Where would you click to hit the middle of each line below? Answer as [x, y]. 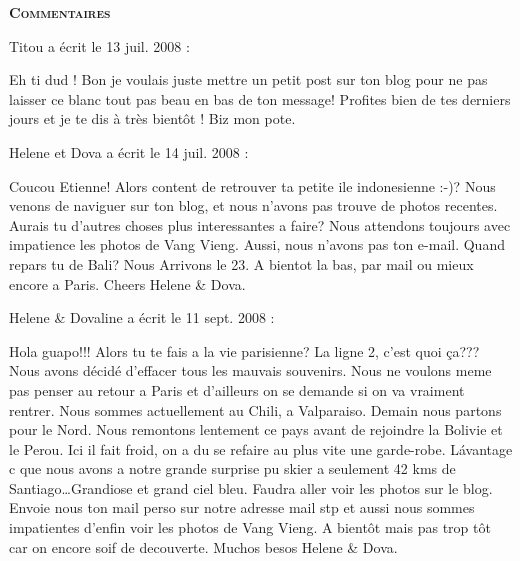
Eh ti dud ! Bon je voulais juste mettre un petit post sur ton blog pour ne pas [248, 79]
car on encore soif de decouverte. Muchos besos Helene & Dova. [203, 546]
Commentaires [60, 12]
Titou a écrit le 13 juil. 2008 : [99, 45]
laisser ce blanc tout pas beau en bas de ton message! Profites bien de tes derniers [260, 98]
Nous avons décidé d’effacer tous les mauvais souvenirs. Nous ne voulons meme [250, 370]
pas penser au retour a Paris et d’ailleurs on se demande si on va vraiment [237, 389]
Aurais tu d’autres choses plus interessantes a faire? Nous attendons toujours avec [260, 224]
